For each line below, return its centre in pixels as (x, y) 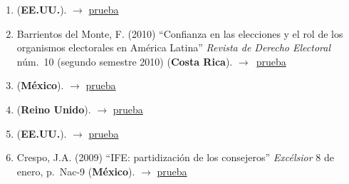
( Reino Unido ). (54, 109)
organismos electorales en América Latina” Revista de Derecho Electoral (174, 47)
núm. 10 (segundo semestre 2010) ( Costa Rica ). (125, 61)
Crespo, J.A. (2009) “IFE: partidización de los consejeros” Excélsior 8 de (175, 157)
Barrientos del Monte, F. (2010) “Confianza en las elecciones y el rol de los (180, 33)
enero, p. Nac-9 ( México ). (76, 171)
